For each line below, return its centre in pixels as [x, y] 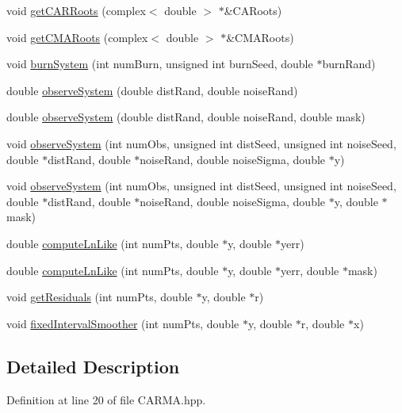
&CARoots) [253, 10]
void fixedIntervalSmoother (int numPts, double [123, 323]
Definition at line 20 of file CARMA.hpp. [106, 399]
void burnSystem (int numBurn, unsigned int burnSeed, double [160, 64]
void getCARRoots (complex [76, 10]
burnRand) [349, 64]
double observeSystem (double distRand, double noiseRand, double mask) [186, 117]
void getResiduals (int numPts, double [100, 297]
